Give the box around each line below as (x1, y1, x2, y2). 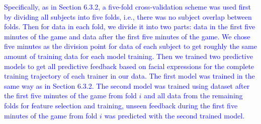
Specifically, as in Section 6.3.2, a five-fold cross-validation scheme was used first (4, 2, 251, 12)
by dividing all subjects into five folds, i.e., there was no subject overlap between (4, 11, 252, 22)
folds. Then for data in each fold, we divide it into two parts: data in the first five (4, 21, 255, 32)
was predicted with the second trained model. (104, 110, 245, 120)
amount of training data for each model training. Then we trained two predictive (4, 50, 253, 61)
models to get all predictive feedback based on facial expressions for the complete (4, 60, 254, 71)
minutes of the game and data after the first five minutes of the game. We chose (4, 31, 250, 41)
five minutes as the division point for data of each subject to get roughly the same (4, 41, 257, 51)
